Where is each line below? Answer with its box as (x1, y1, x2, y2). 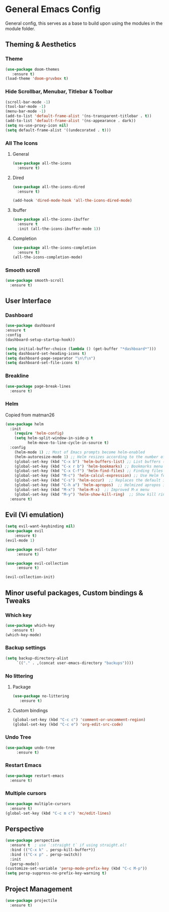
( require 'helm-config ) (14, 431, 64, 436)
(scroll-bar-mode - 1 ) (5, 99, 51, 104)
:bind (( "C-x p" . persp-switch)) (10, 852, 82, 857)
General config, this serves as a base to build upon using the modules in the (5, 20, 163, 26)
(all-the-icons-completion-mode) (12, 255, 83, 260)
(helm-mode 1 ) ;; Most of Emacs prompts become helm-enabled (14, 450, 145, 455)
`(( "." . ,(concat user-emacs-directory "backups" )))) (16, 660, 134, 665)
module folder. (5, 25, 35, 31)
